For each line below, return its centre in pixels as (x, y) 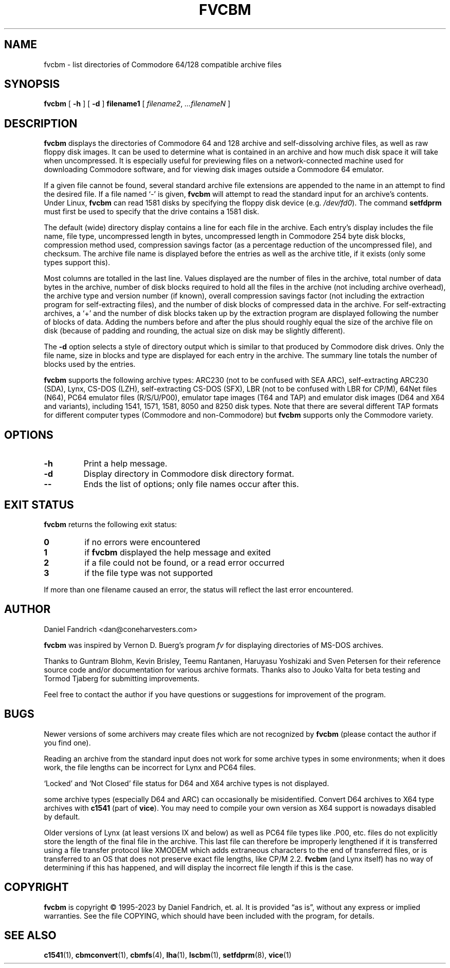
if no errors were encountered (142, 542)
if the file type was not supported (149, 573)
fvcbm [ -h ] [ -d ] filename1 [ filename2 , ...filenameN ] (137, 104)
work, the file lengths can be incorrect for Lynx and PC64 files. (150, 767)
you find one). (67, 742)
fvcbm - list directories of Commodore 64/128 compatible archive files (163, 64)
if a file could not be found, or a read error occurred (184, 562)
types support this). (77, 263)
